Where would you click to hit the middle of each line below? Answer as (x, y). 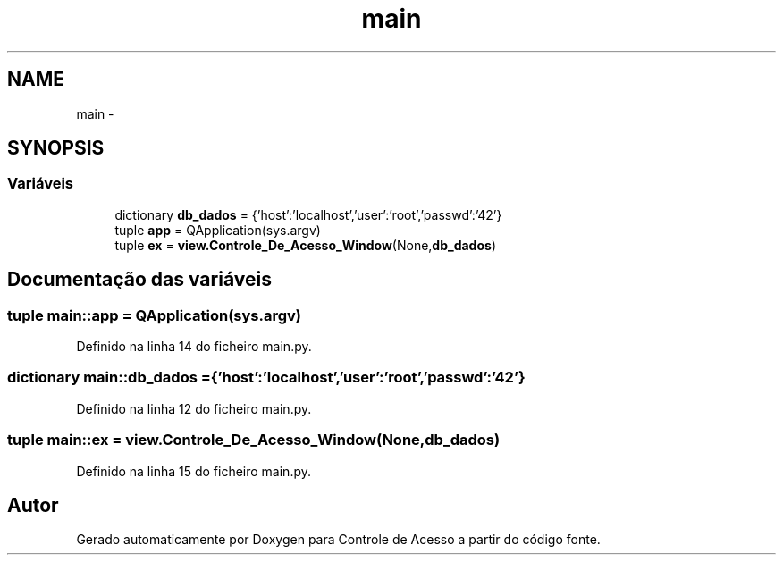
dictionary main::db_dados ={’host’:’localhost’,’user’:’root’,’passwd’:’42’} (266, 377)
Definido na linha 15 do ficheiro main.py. (194, 471)
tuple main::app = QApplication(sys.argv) (155, 315)
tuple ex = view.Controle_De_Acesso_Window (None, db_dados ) (305, 245)
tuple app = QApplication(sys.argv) (218, 230)
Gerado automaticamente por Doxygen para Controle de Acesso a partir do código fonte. (338, 540)
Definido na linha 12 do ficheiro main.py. (194, 408)
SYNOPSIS (56, 148)
